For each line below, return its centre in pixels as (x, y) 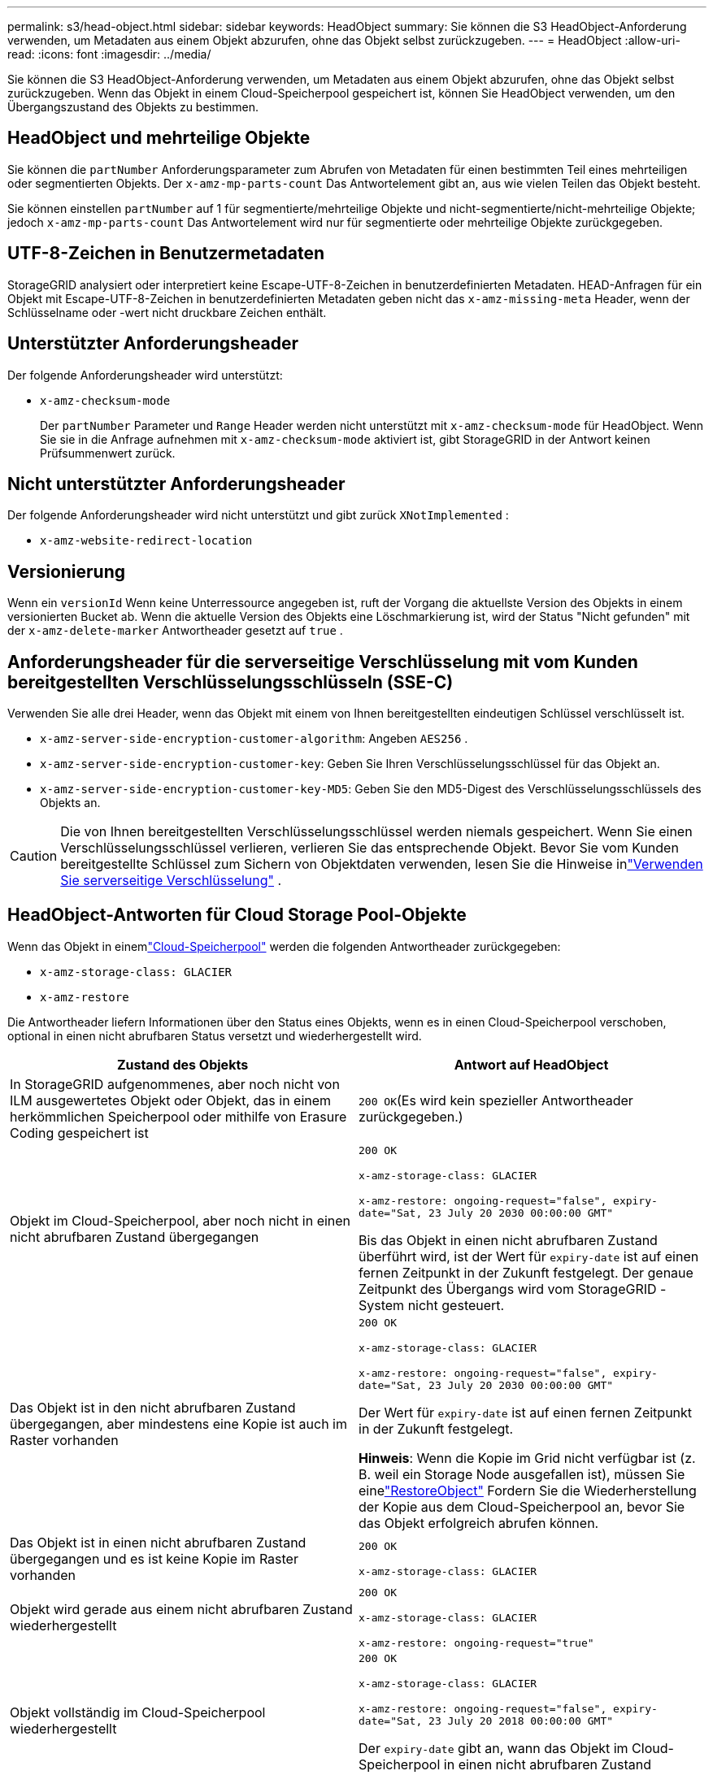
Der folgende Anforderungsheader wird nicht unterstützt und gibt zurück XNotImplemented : (258, 515)
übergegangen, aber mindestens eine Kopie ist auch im (178, 1423)
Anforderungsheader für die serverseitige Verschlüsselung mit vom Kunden (323, 662)
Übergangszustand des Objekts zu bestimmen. (133, 107)
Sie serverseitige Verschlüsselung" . (171, 881)
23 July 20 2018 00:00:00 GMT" (521, 1721)
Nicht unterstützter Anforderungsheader (176, 484)
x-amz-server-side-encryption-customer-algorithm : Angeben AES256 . (254, 739)
